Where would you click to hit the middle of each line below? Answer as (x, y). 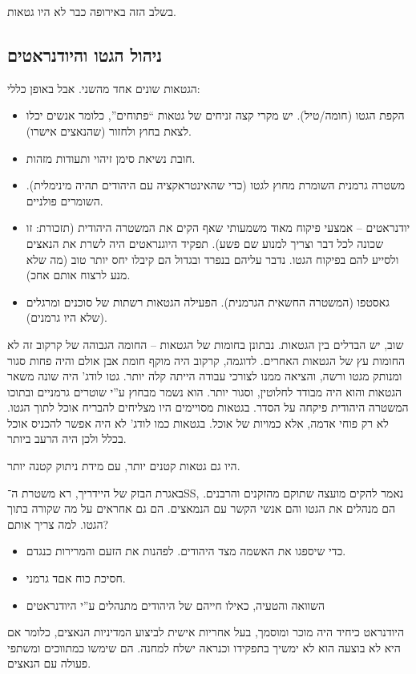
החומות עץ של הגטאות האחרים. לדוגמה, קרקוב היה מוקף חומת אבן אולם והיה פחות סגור (206, 360)
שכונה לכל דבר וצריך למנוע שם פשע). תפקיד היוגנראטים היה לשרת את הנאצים (205, 243)
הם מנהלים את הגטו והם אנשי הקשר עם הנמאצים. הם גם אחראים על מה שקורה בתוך (202, 508)
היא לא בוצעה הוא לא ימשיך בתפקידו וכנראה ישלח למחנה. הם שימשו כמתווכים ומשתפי (204, 647)
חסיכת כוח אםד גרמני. (76, 578)
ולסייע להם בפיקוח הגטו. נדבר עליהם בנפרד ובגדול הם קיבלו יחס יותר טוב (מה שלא (212, 259)
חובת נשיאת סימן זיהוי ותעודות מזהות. (111, 158)
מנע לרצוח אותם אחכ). (78, 275)
